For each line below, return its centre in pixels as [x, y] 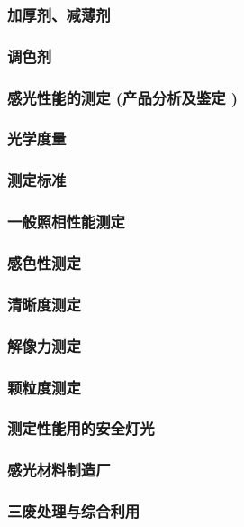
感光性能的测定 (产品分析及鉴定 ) [123, 97]
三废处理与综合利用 [74, 511]
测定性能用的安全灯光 [81, 428]
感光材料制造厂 [59, 470]
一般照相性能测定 [66, 222]
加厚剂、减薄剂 [59, 14]
